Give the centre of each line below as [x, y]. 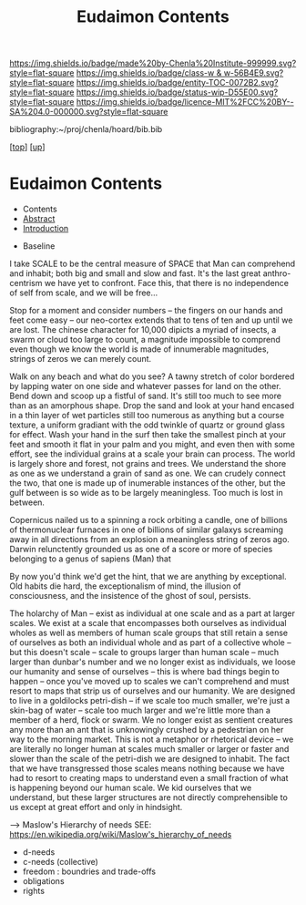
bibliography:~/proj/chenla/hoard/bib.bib [86, 129]
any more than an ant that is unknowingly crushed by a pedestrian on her [147, 730]
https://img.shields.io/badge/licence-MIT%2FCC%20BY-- [185, 102]
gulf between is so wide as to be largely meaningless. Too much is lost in [147, 493]
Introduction [46, 229]
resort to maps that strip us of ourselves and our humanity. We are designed [153, 691]
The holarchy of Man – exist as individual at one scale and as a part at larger [153, 613]
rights [34, 891]
